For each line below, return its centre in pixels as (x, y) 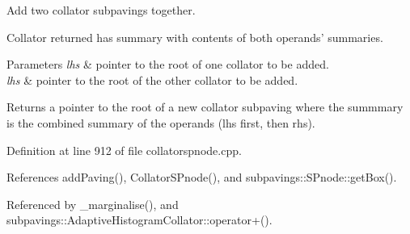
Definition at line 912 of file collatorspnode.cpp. (124, 150)
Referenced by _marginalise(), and (93, 204)
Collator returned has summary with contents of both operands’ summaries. (195, 37)
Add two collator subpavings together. (101, 10)
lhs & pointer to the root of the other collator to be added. (152, 79)
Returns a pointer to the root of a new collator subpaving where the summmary (205, 107)
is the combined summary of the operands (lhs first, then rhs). (161, 122)
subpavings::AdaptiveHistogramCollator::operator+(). (139, 220)
